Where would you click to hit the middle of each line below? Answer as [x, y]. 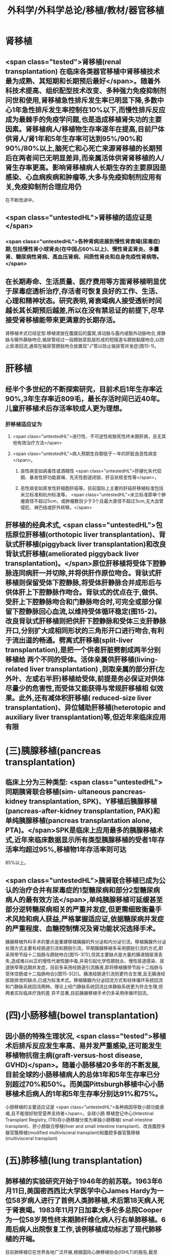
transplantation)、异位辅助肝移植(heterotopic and [85, 708]
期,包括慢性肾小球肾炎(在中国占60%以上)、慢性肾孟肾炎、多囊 [82, 249]
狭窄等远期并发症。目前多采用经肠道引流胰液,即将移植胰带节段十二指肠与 [86, 967]
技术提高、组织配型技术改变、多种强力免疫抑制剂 [89, 90]
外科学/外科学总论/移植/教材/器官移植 [86, 11]
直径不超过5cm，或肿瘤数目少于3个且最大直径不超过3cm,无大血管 [94, 501]
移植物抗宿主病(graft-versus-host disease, [74, 1055]
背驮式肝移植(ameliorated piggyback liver [72, 554]
